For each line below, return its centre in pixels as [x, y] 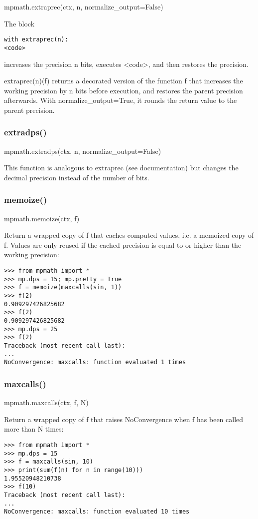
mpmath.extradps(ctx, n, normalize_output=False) [83, 151]
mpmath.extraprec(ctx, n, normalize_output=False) [84, 6]
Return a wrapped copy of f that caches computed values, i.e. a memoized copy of [129, 235]
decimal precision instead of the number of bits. [77, 177]
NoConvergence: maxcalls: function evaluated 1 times [95, 362]
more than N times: [34, 429]
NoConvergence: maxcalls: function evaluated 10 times [97, 512]
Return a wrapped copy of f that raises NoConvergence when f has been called [124, 419]
